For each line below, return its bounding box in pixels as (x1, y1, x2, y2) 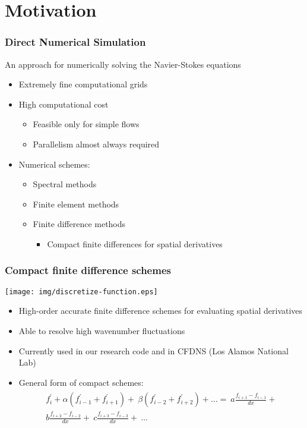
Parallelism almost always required (33, 137, 160, 150)
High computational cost (18, 97, 109, 110)
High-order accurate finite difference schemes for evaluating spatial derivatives (18, 304, 303, 317)
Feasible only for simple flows (33, 118, 140, 130)
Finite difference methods (33, 218, 126, 230)
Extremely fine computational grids (18, 78, 148, 90)
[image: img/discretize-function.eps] (5, 287, 158, 296)
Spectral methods (33, 178, 97, 190)
